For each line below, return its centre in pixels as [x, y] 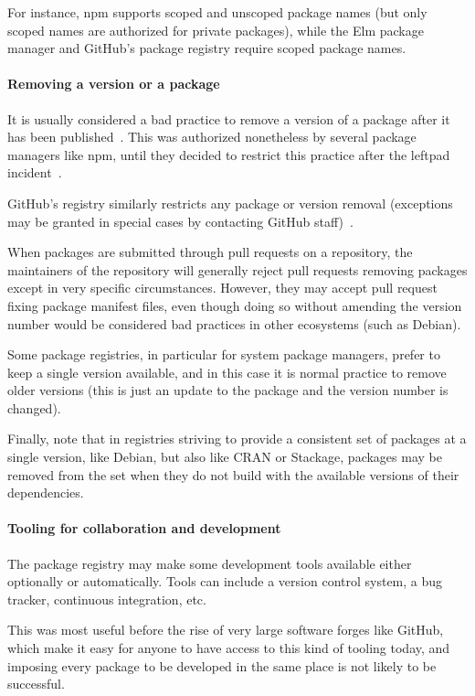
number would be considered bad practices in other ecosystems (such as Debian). [234, 323]
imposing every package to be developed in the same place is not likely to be [222, 665]
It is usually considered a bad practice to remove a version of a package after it [229, 118]
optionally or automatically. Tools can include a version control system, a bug [225, 581]
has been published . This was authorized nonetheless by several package [212, 137]
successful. [36, 684]
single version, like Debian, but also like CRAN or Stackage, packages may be [225, 457]
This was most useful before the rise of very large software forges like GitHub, [226, 630]
